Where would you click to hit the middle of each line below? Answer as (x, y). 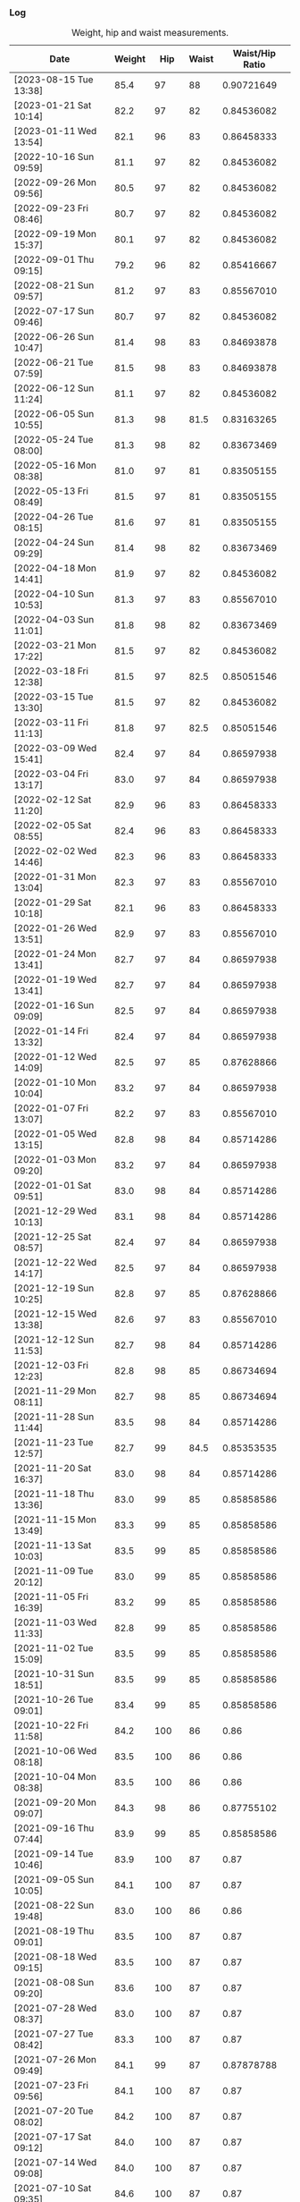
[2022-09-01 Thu (54, 259)
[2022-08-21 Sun (54, 285)
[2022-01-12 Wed (55, 1057)
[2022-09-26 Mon (55, 182)
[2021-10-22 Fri (51, 1725)
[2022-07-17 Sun (54, 311)
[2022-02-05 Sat (53, 826)
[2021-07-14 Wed (55, 2163)
